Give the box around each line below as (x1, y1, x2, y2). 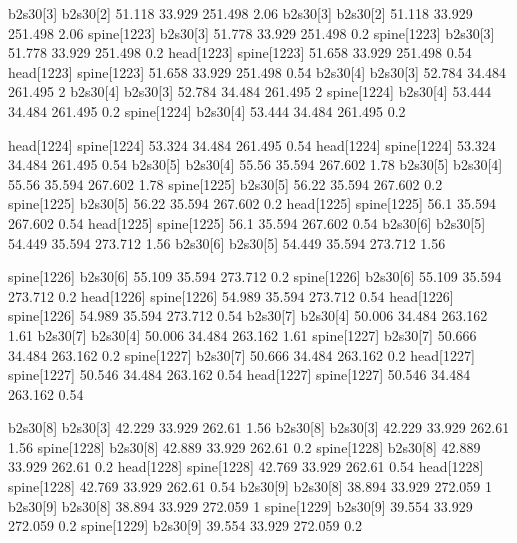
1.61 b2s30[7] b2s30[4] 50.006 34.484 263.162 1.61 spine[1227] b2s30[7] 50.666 (8, 324, 477, 345)
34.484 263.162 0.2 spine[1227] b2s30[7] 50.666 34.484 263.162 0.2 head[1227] (8, 344, 475, 365)
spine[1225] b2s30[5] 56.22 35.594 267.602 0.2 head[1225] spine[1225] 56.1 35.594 (8, 193, 496, 214)
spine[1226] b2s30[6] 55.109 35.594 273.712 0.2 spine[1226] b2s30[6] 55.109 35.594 (8, 266, 502, 287)
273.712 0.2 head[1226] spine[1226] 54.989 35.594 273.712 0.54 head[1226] (8, 285, 454, 306)
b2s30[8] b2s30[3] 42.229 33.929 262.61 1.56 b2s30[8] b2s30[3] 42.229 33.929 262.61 (8, 417, 510, 438)
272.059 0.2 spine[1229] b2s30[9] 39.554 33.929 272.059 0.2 (8, 515, 363, 536)
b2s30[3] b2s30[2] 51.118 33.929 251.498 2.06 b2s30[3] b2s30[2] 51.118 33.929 (8, 3, 473, 23)
